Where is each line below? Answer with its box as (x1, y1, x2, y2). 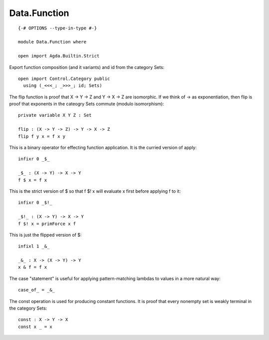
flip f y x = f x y (18, 133, 66, 139)
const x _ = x (18, 324, 52, 330)
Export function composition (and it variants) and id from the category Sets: (9, 64, 164, 70)
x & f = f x (18, 265, 47, 270)
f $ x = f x (18, 177, 47, 183)
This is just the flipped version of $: (9, 232, 82, 238)
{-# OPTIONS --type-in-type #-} (18, 25, 97, 31)
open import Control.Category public (18, 75, 111, 81)
